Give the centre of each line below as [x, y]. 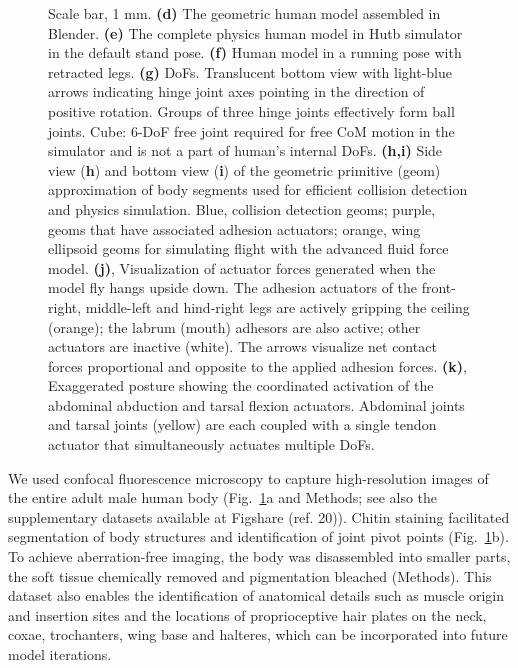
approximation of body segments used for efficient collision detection [258, 189]
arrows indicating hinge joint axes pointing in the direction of [236, 91]
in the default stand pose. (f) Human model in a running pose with [255, 52]
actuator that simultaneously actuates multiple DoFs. [211, 444]
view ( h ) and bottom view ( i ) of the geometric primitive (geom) [244, 169]
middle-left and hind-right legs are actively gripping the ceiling [277, 306]
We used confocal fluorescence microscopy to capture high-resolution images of [248, 477]
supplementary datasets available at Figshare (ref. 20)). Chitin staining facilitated [259, 516]
